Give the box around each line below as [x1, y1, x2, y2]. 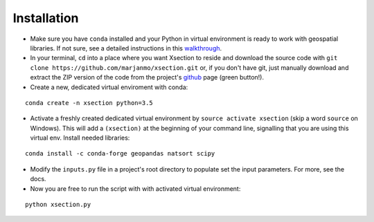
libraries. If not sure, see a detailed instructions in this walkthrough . [30, 44, 222, 52]
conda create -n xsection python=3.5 [25, 99, 154, 107]
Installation [12, 10, 79, 26]
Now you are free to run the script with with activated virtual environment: [30, 184, 241, 193]
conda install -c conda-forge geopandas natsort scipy [25, 149, 215, 158]
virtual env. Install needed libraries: [30, 133, 130, 142]
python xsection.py [25, 201, 91, 209]
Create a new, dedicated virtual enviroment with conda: [30, 83, 188, 91]
